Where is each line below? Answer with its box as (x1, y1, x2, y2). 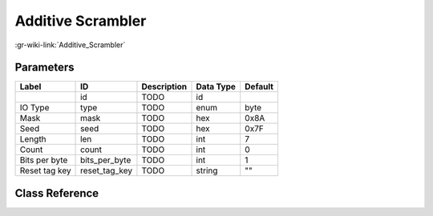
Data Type (196, 81, 237, 92)
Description (141, 81, 188, 92)
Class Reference (14, 186, 99, 200)
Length (19, 134, 47, 145)
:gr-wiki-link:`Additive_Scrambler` (14, 40, 126, 50)
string (196, 165, 218, 176)
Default (245, 81, 274, 92)
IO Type (19, 102, 50, 114)
